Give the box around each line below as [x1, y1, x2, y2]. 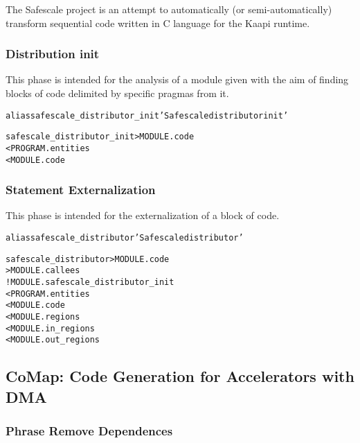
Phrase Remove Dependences [6, 422, 173, 440]
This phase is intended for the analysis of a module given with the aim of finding [6, 72, 349, 87]
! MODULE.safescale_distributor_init [6, 277, 174, 287]
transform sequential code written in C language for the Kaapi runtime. [6, 15, 310, 30]
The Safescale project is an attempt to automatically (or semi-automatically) [6, 2, 332, 16]
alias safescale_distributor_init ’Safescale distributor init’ [6, 110, 289, 121]
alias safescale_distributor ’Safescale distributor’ [6, 233, 244, 243]
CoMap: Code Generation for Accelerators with [6, 365, 354, 387]
